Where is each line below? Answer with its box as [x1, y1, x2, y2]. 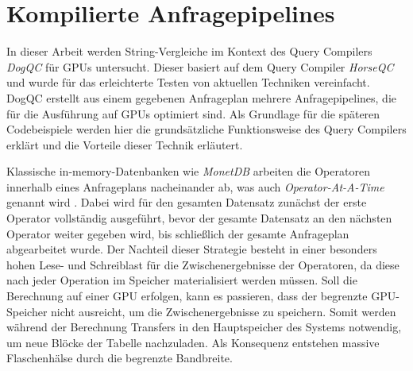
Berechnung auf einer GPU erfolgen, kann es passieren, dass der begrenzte [6, 288, 368, 304]
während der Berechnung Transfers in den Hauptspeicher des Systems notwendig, [6, 319, 402, 335]
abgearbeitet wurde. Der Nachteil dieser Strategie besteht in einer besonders [6, 241, 377, 257]
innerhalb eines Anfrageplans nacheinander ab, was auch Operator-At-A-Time [6, 178, 384, 195]
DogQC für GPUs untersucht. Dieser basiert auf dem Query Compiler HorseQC [6, 58, 394, 75]
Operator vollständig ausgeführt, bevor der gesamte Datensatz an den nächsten [6, 210, 392, 226]
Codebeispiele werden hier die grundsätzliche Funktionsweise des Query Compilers [6, 121, 407, 137]
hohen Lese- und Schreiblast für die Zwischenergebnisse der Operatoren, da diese [6, 256, 399, 272]
